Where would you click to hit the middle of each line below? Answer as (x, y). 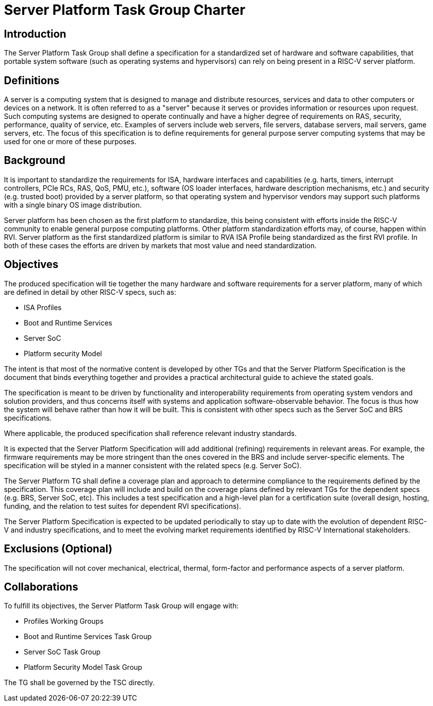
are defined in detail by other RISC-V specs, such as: (90, 292)
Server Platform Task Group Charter (125, 10)
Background (35, 161)
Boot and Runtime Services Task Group (88, 637)
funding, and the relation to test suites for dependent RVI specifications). (123, 506)
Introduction (35, 34)
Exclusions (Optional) (58, 549)
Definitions (32, 80)
